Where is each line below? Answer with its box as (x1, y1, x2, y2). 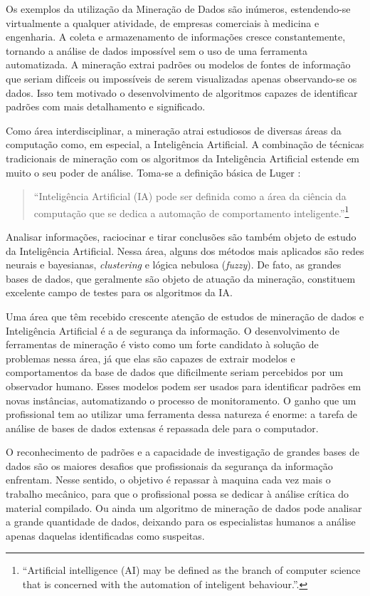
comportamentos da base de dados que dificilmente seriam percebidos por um (6, 365, 344, 380)
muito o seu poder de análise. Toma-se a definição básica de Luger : (6, 164, 301, 179)
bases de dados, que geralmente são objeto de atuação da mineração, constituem (6, 271, 356, 286)
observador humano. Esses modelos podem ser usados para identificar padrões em (6, 378, 361, 393)
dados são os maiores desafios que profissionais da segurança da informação (6, 458, 333, 473)
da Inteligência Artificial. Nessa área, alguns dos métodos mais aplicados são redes (6, 243, 364, 258)
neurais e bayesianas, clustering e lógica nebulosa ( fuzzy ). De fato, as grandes (6, 257, 342, 272)
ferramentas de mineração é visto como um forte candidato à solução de (6, 337, 319, 352)
